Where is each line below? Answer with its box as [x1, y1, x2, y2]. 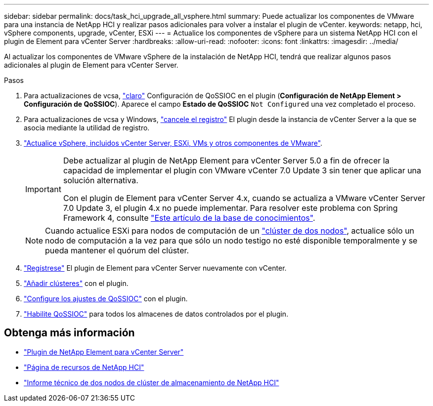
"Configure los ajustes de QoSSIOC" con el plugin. [24, 294, 188, 303]
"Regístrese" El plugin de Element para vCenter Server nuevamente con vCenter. [24, 264, 287, 272]
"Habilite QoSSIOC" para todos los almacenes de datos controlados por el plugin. [24, 310, 289, 318]
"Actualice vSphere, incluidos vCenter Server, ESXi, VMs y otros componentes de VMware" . [24, 139, 323, 147]
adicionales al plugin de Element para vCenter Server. [4, 61, 178, 69]
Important [25, 184, 61, 194]
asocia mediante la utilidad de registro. [24, 123, 150, 132]
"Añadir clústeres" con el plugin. [24, 279, 129, 287]
